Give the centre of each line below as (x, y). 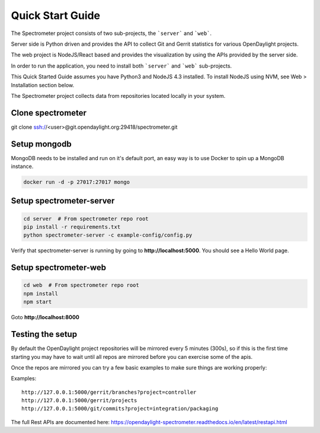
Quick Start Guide (56, 15)
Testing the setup (44, 334)
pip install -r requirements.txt (72, 227)
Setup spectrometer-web (59, 268)
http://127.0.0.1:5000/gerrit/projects (79, 401)
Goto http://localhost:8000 (45, 317)
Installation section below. (42, 85)
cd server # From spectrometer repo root (86, 219)
